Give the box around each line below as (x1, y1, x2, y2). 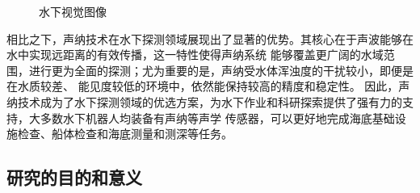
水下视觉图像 (39, 3, 107, 19)
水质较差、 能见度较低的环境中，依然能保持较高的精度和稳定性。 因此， (17, 78, 399, 94)
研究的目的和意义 (6, 165, 142, 190)
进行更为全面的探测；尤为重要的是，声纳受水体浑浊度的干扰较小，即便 (28, 61, 402, 78)
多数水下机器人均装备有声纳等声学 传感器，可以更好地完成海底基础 (40, 109, 395, 126)
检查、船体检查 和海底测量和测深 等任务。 (17, 125, 233, 142)
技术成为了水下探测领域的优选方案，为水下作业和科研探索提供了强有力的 (17, 93, 402, 110)
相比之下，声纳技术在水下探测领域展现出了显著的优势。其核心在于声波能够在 (6, 30, 414, 47)
